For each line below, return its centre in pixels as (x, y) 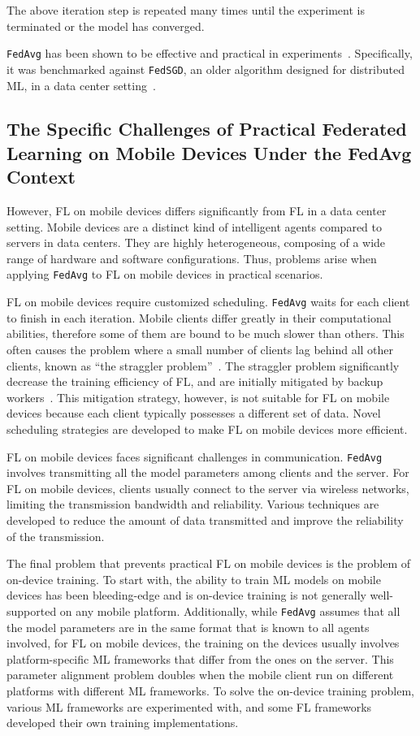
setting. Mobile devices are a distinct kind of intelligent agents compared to (194, 226)
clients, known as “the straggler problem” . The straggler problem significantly (203, 365)
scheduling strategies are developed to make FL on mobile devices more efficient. (207, 429)
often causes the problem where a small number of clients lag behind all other (200, 349)
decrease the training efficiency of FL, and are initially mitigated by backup (195, 381)
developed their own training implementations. (123, 723)
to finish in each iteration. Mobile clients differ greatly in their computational (199, 317)
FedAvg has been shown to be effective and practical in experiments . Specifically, (210, 53)
